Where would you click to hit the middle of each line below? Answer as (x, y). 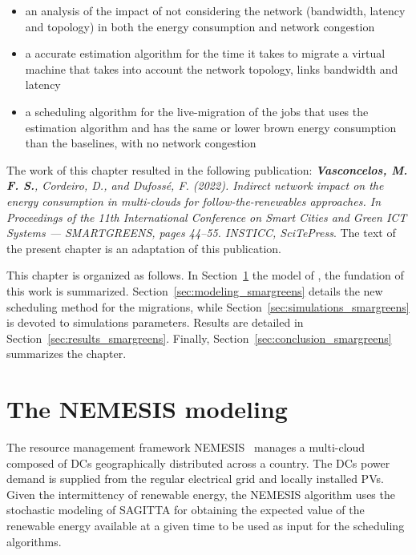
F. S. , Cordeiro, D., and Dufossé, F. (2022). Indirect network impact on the (195, 185)
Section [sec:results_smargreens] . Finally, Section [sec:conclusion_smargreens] (199, 338)
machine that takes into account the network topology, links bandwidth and (212, 68)
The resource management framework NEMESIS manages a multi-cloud (186, 447)
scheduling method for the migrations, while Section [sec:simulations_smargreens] (208, 306)
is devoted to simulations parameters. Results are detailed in (155, 322)
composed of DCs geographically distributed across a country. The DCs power (198, 462)
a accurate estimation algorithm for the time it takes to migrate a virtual (205, 53)
